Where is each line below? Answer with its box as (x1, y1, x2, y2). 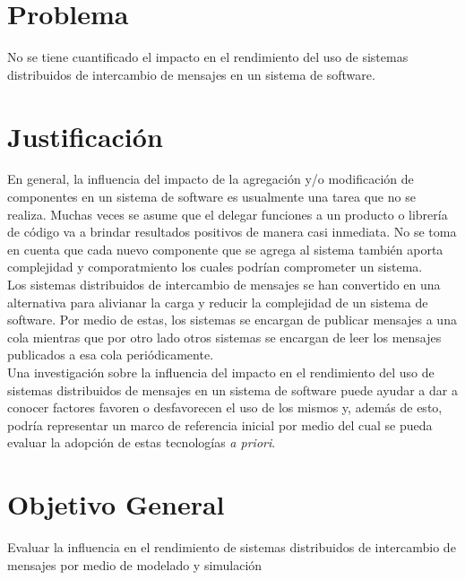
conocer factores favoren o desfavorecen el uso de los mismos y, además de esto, (7, 398, 443, 417)
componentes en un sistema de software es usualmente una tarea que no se (7, 187, 416, 206)
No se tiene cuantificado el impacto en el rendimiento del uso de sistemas (7, 48, 409, 66)
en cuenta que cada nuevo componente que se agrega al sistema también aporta (7, 239, 443, 258)
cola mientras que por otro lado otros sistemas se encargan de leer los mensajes (7, 327, 442, 346)
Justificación (7, 117, 163, 154)
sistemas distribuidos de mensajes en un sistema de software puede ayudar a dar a (7, 380, 458, 399)
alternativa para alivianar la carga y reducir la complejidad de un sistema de (7, 292, 428, 311)
